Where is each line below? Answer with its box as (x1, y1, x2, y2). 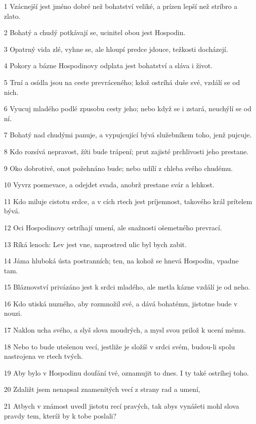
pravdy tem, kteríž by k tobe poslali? (4, 410, 117, 421)
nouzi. (4, 308, 22, 318)
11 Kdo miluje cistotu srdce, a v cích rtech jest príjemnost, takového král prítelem (4, 196, 253, 206)
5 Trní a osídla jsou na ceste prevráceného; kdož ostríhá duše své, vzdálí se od (4, 77, 240, 87)
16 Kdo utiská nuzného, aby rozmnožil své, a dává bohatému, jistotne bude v (4, 298, 238, 308)
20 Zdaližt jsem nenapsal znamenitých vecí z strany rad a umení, (4, 384, 200, 394)
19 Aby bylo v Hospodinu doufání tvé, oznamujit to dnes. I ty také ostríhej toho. (4, 367, 249, 378)
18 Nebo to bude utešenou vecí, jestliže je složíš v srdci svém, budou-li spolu (4, 341, 235, 351)
